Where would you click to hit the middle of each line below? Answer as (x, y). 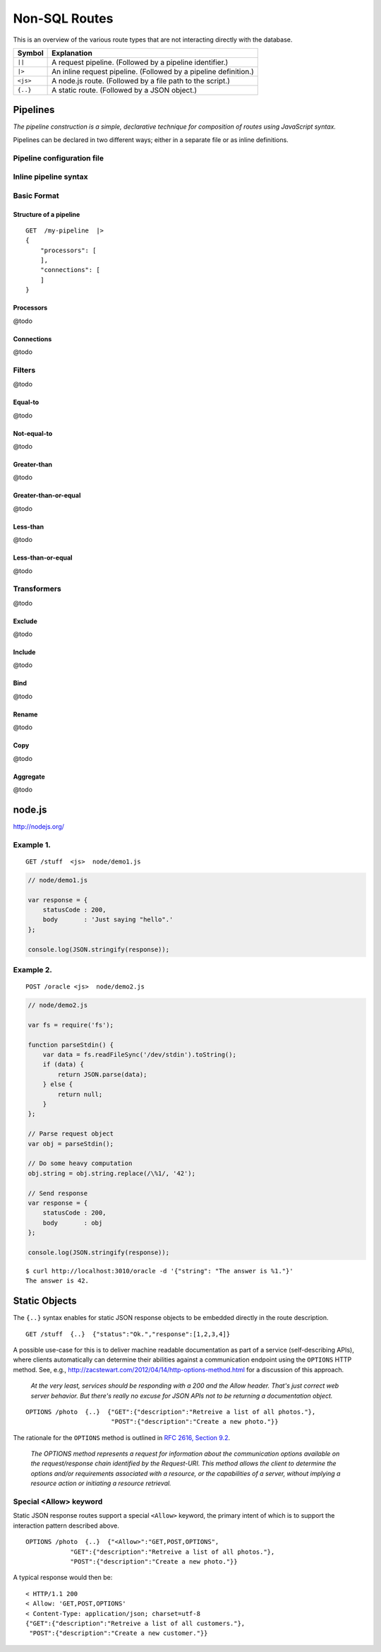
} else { (58, 1084)
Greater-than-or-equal (47, 495)
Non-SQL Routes (63, 18)
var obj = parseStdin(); (71, 1144)
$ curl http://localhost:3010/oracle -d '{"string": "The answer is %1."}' (159, 1271)
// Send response (58, 1193)
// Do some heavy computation (80, 1163)
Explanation (72, 53)
